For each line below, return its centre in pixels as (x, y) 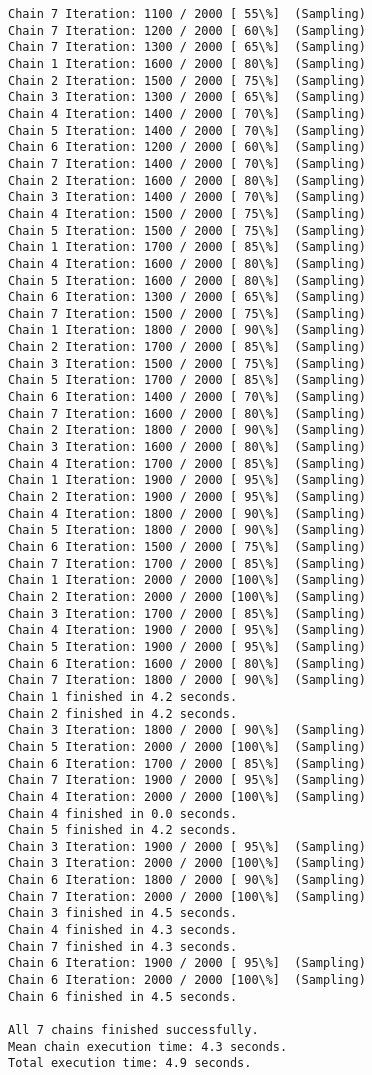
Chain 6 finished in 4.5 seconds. (123, 996)
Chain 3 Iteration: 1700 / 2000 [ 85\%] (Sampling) (187, 613)
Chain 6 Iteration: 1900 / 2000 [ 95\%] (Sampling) (187, 963)
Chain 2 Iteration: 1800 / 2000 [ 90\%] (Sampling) (187, 430)
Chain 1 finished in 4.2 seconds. (123, 696)
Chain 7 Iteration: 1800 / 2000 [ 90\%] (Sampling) (187, 680)
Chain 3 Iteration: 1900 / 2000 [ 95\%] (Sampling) (187, 846)
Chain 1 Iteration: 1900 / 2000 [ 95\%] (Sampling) (187, 480)
